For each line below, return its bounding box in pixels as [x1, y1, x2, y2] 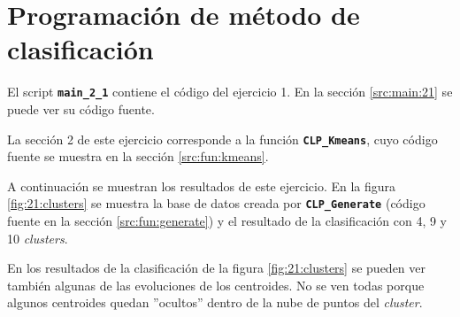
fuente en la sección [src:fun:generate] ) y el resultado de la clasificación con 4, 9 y [7, 212, 448, 230]
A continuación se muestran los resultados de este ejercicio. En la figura [7, 176, 396, 195]
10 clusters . [7, 228, 68, 247]
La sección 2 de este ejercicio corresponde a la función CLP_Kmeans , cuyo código [7, 129, 438, 148]
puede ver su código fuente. [7, 99, 155, 118]
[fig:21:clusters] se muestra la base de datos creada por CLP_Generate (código [7, 194, 425, 213]
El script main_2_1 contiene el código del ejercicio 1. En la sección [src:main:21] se [7, 82, 453, 101]
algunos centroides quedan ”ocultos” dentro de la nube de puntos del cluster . [7, 293, 423, 312]
